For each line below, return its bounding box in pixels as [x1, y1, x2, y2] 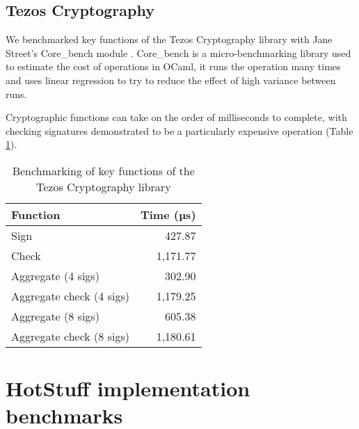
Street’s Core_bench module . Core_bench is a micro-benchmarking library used [6, 45, 351, 60]
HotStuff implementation [6, 374, 250, 403]
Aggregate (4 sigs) [11, 267, 99, 284]
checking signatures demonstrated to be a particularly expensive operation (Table [6, 123, 353, 138]
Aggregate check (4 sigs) [11, 287, 129, 304]
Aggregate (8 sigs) [11, 307, 99, 324]
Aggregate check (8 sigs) [11, 327, 129, 344]
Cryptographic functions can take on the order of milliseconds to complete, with [6, 110, 347, 124]
